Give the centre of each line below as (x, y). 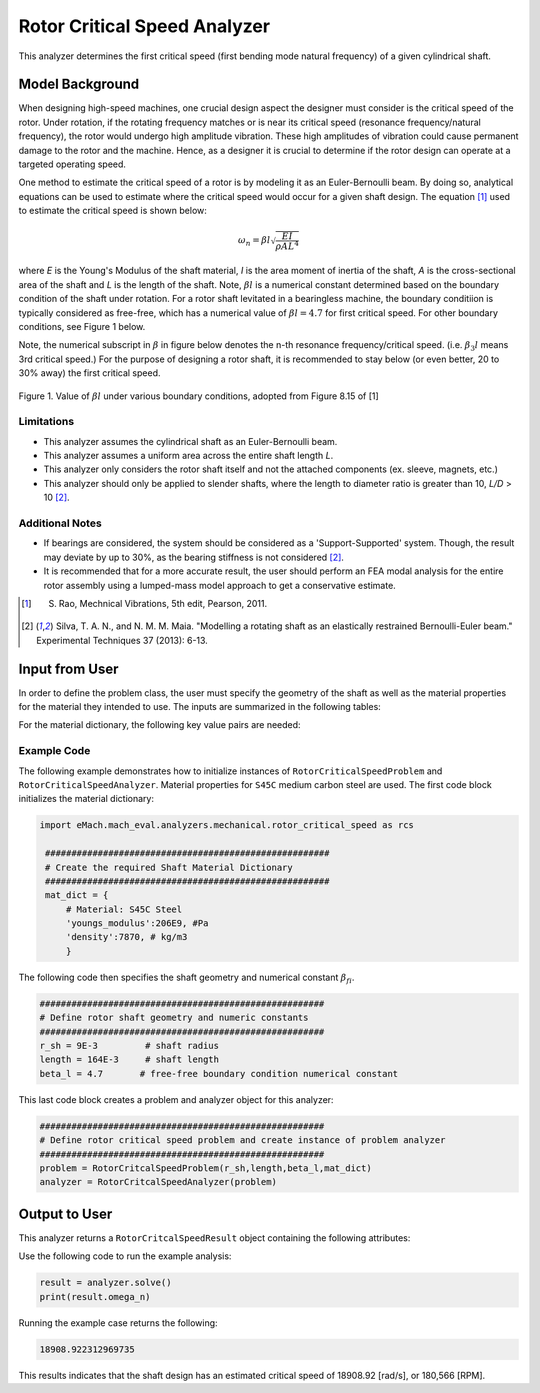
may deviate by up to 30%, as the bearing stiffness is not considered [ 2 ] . (194, 557)
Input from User (68, 668)
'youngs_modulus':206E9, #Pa (137, 923)
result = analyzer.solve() (105, 1283)
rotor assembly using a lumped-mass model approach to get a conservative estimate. (220, 585)
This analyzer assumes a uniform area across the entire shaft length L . (188, 456)
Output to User (65, 1213)
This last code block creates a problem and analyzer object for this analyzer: (176, 1099)
